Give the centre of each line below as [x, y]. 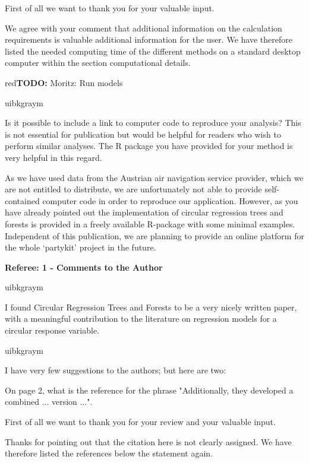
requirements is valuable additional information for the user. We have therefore [149, 39]
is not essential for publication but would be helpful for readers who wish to [143, 134]
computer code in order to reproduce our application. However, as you [170, 200]
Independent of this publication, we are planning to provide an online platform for [154, 235]
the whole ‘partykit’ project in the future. [81, 247]
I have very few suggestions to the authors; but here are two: [116, 370]
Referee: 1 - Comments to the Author [84, 267]
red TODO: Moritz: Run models [64, 82]
